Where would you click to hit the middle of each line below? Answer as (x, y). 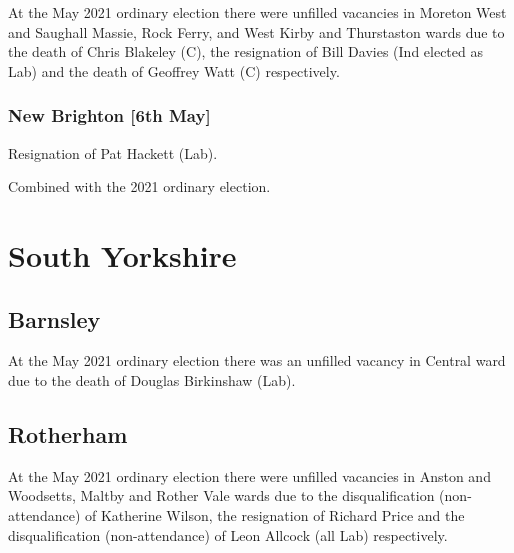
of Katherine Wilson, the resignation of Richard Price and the (274, 514)
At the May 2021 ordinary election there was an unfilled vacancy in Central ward (257, 360)
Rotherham (68, 433)
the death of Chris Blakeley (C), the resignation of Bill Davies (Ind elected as (245, 51)
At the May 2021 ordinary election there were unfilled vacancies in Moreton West (257, 12)
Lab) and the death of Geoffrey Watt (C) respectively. (174, 70)
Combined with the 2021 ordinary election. (139, 186)
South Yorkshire (122, 254)
